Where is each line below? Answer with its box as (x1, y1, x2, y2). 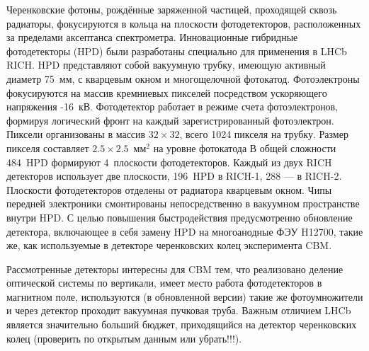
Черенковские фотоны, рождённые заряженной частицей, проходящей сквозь (6, 2, 337, 16)
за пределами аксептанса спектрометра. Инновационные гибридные (6, 30, 298, 45)
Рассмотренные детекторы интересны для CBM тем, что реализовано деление (6, 261, 344, 276)
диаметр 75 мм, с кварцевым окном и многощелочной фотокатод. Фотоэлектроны (6, 71, 360, 86)
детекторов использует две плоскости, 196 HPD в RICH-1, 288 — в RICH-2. (6, 168, 342, 183)
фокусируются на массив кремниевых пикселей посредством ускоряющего (6, 85, 327, 100)
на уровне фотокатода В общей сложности (153, 140, 336, 155)
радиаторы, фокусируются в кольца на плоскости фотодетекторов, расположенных (6, 16, 361, 30)
